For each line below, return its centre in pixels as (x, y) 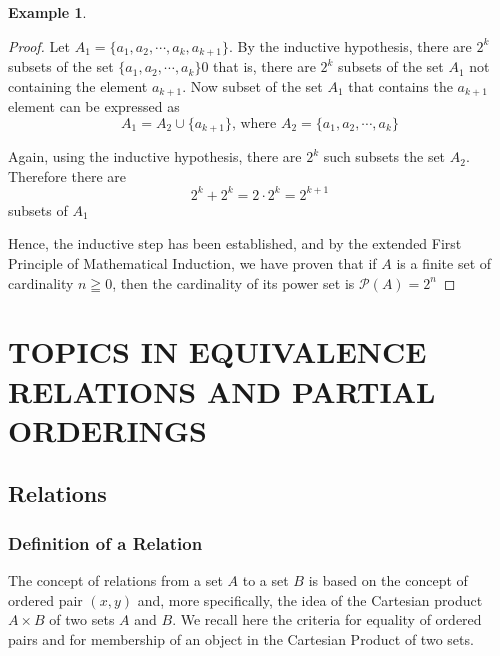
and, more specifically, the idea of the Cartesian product (310, 599)
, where (254, 123)
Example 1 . (47, 12)
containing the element (78, 85)
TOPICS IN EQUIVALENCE (217, 351)
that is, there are (264, 66)
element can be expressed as (94, 106)
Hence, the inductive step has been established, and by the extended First (235, 243)
